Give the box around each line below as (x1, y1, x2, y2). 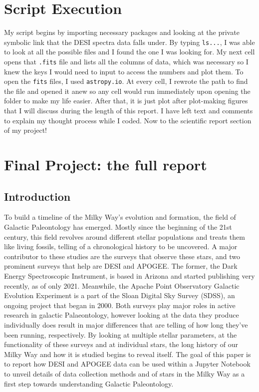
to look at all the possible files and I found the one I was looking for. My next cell (4, 46, 255, 57)
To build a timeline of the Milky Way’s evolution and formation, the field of (4, 212, 236, 222)
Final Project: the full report (4, 154, 207, 175)
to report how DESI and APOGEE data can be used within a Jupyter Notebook (4, 359, 251, 369)
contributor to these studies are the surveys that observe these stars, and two (4, 251, 240, 261)
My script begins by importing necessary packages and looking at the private (4, 27, 240, 37)
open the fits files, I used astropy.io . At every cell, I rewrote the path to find (4, 76, 248, 86)
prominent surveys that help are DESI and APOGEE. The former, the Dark (4, 261, 238, 271)
